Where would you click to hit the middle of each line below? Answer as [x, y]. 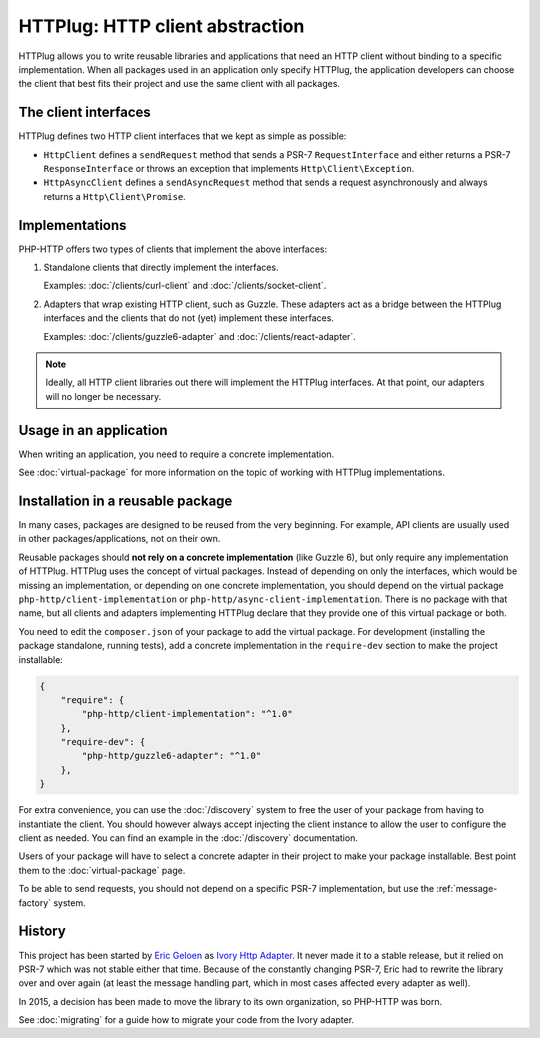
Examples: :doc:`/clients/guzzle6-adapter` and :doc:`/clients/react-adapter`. [200, 336]
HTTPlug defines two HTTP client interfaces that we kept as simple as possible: [182, 136]
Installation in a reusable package [125, 500]
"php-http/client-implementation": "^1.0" [187, 714]
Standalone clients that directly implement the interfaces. [161, 267]
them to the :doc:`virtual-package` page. [102, 870]
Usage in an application [93, 430]
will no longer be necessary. [103, 396]
